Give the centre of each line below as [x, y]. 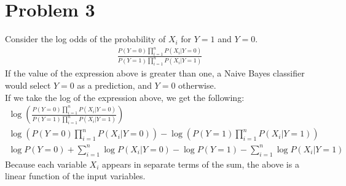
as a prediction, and [114, 85]
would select [28, 85]
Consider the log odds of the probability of [85, 39]
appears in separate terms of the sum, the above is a [200, 164]
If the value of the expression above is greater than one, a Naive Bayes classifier [155, 73]
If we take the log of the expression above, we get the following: [125, 97]
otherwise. [197, 85]
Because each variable [46, 164]
